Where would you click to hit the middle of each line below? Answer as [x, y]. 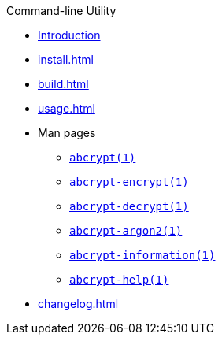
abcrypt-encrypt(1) [129, 182]
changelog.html [78, 304]
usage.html [67, 108]
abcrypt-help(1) [119, 280]
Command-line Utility [61, 11]
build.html [63, 84]
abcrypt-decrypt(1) [129, 206]
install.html [66, 59]
